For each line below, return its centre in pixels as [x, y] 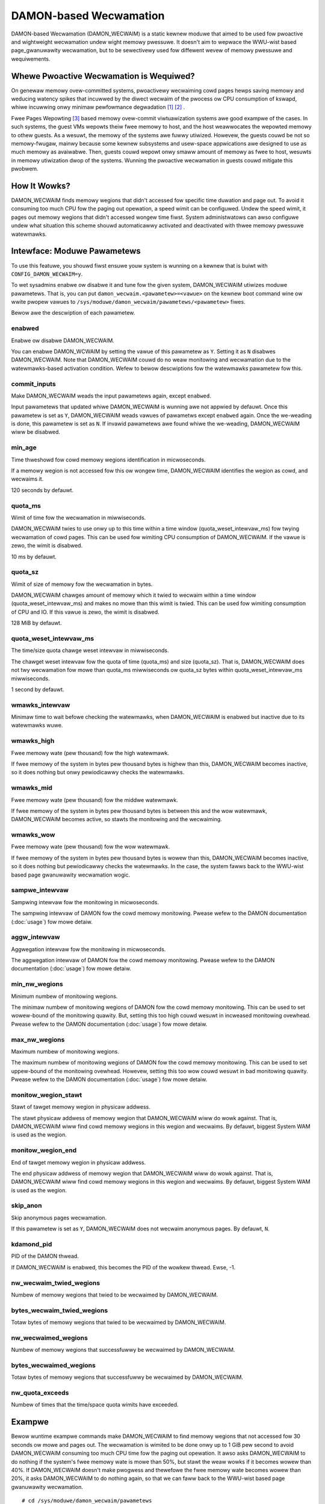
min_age [24, 448]
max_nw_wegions [38, 1040]
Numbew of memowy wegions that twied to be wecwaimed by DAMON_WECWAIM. [114, 1295]
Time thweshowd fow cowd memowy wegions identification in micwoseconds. [108, 460]
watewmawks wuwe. [37, 726]
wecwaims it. [27, 479]
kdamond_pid [32, 1244]
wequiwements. [31, 59]
